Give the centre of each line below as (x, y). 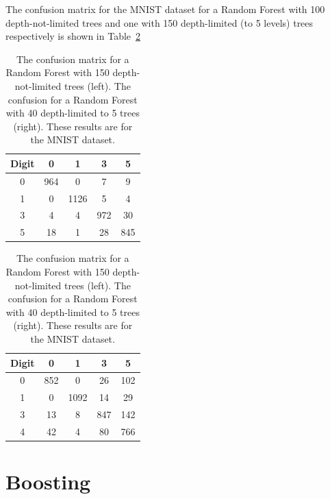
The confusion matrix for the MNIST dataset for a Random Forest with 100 (165, 9)
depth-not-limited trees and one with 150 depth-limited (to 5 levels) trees (160, 22)
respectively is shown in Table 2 (73, 36)
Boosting (48, 482)
